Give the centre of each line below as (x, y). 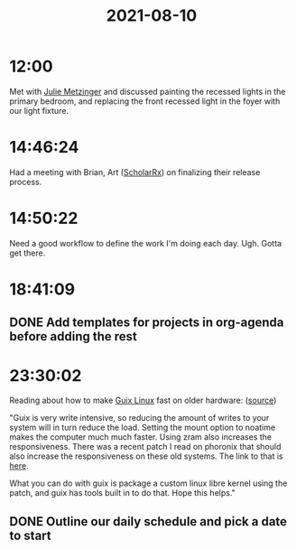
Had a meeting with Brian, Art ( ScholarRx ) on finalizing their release (135, 172)
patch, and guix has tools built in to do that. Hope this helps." (123, 493)
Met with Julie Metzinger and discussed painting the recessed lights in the (148, 91)
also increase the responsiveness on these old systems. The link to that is (146, 456)
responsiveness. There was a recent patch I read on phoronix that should (145, 447)
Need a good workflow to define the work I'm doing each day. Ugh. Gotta (146, 243)
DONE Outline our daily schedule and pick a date (148, 521)
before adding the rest (74, 336)
